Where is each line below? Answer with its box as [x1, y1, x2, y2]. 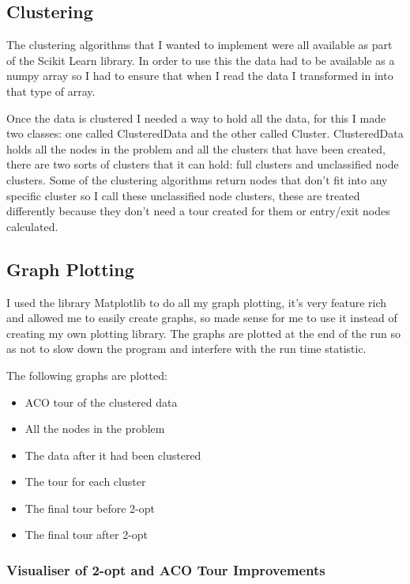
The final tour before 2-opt [24, 499, 156, 516]
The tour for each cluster [24, 473, 146, 490]
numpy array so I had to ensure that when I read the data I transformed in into [6, 67, 393, 84]
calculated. [6, 218, 58, 234]
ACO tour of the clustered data [24, 393, 178, 410]
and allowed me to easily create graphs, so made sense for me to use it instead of [6, 309, 397, 326]
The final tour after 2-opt [24, 526, 149, 543]
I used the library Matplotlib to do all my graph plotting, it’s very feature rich [6, 294, 387, 310]
